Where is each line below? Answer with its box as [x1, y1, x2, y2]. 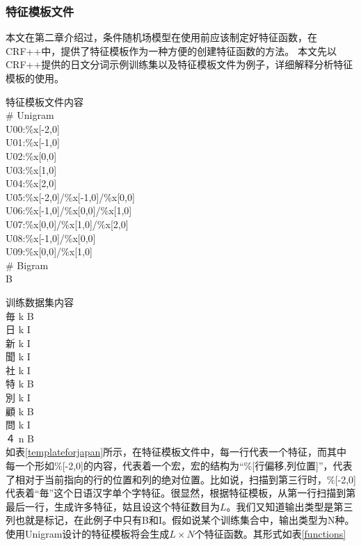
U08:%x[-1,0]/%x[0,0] [6, 230, 96, 245]
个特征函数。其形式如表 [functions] [194, 527, 346, 540]
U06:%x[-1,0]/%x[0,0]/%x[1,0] [6, 203, 132, 218]
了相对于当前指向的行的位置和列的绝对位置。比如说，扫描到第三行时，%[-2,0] [6, 472, 356, 486]
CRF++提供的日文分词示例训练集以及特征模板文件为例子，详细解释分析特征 [6, 57, 353, 72]
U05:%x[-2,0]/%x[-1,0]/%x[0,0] [6, 189, 135, 204]
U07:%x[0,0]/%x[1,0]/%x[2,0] [6, 216, 129, 231]
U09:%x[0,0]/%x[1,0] [6, 244, 93, 259]
